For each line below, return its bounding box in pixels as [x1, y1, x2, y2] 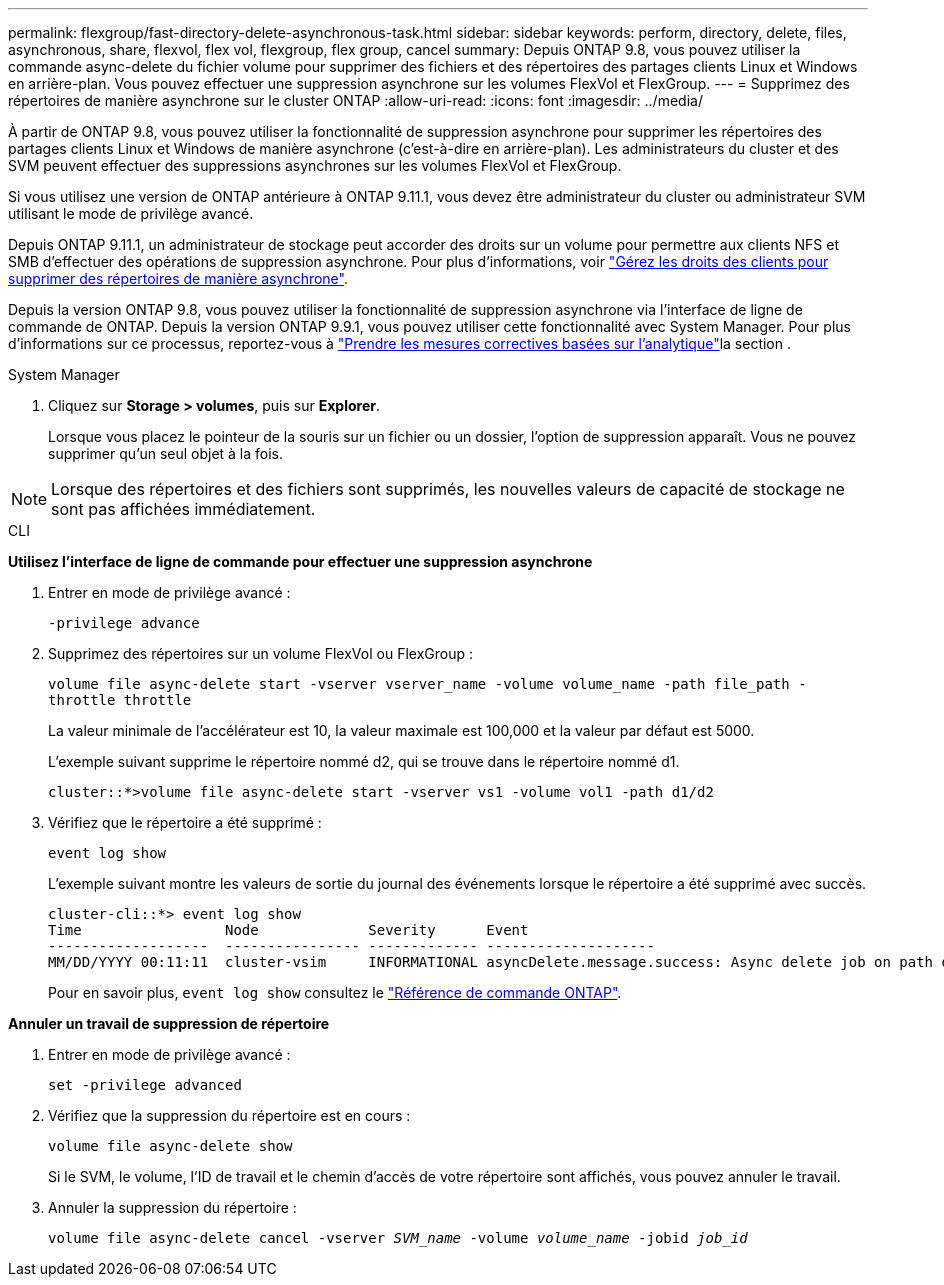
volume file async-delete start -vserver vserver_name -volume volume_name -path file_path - [48, 676, 807, 692]
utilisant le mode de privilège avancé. [8, 205, 254, 222]
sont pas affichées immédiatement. [51, 499, 316, 519]
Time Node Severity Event [48, 922, 529, 938]
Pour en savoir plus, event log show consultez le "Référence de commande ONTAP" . [48, 984, 622, 1001]
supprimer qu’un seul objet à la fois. [48, 445, 284, 462]
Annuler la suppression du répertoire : [48, 1199, 297, 1216]
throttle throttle [48, 692, 192, 708]
